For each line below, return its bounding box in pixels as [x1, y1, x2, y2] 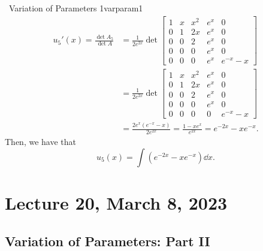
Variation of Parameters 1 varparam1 [8, 2, 143, 14]
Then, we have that [5, 135, 76, 148]
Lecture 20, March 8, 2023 [5, 190, 228, 215]
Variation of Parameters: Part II [5, 231, 210, 250]
